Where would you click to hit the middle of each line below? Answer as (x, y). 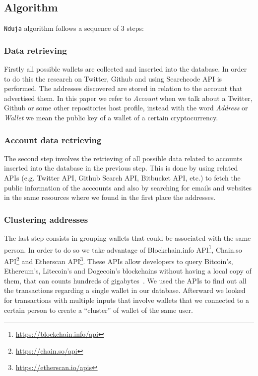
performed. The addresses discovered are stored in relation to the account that (123, 88)
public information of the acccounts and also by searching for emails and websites (128, 187)
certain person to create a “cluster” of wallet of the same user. (98, 310)
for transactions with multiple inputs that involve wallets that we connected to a (127, 300)
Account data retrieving (53, 140)
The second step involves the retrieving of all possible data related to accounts (123, 158)
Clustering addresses (46, 219)
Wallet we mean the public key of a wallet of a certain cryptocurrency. (111, 118)
